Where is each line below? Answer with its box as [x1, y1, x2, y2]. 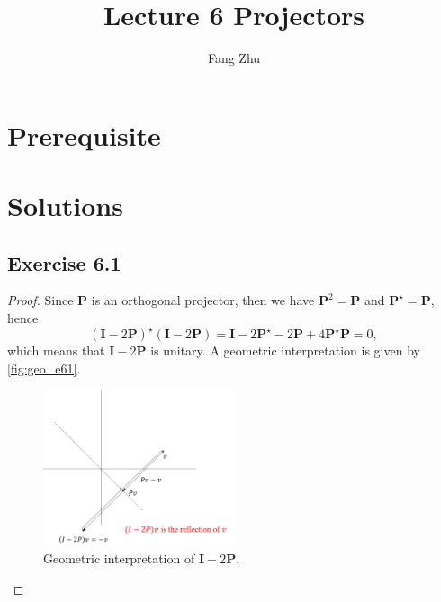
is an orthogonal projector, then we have [91, 291, 315, 310]
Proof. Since [7, 291, 74, 310]
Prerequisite [7, 116, 161, 153]
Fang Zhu [207, 49, 261, 67]
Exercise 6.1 [7, 248, 121, 276]
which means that [7, 341, 105, 360]
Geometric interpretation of [43, 549, 195, 568]
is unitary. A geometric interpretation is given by [150, 341, 420, 360]
